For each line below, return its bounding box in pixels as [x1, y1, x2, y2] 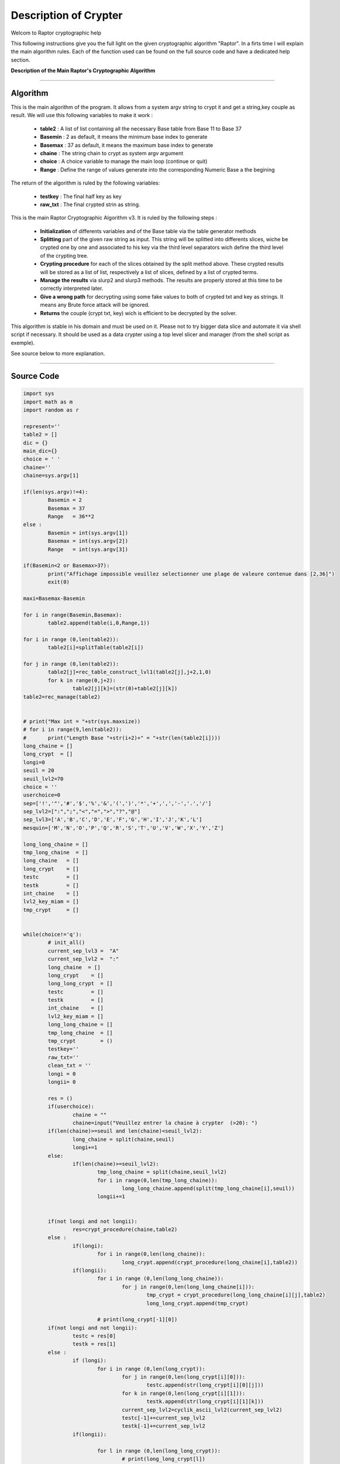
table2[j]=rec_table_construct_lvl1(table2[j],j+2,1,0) [47, 669, 212, 676]
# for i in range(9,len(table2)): [23, 726, 122, 733]
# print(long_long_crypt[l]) [122, 1455, 205, 1462]
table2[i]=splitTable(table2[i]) [47, 644, 144, 651]
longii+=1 [97, 1193, 125, 1200]
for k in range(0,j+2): [47, 677, 116, 683]
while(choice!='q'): [23, 931, 82, 938]
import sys [23, 390, 54, 397]
